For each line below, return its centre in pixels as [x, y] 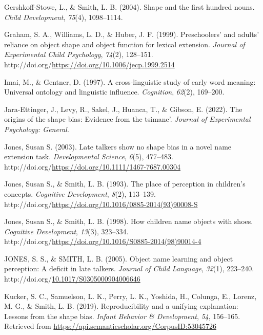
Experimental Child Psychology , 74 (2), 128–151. [79, 54]
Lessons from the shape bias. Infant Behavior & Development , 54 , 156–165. [122, 316]
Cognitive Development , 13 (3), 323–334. [66, 231]
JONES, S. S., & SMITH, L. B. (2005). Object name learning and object [119, 258]
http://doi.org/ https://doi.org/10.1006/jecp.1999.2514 [89, 64]
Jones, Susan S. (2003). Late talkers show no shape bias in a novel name [118, 146]
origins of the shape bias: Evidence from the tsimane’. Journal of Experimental [127, 119]
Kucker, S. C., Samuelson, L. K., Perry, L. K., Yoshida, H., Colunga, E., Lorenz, [130, 296]
